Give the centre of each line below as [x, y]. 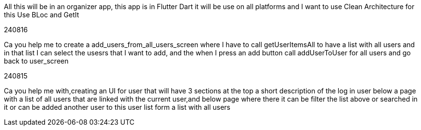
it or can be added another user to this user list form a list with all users [117, 107]
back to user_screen [36, 61]
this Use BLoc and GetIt [42, 15]
